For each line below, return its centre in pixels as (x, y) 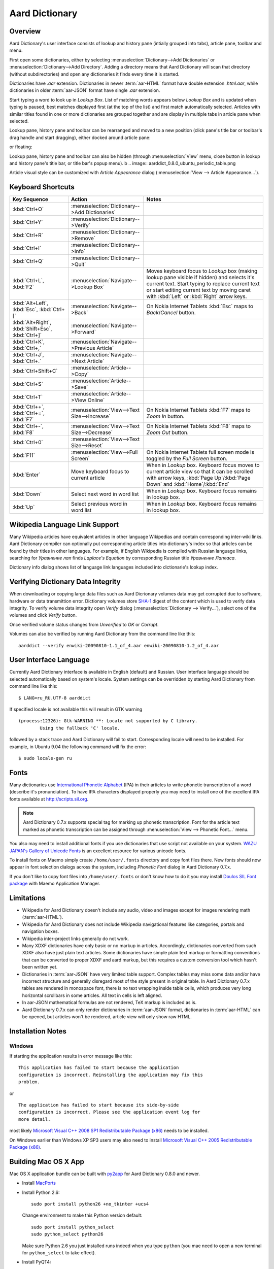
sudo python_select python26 (67, 1234)
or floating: (21, 147)
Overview (25, 31)
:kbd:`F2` (23, 287)
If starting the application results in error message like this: (71, 1056)
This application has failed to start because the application (99, 1068)
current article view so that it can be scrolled (200, 472)
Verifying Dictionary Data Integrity (65, 582)
